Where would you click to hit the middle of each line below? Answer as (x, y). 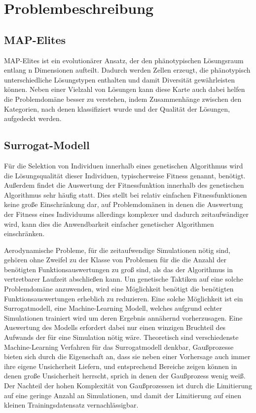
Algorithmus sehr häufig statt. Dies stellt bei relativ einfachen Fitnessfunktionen (126, 194)
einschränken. (24, 233)
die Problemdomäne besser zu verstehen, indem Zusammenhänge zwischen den (123, 99)
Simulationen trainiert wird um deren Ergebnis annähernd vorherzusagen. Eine (123, 317)
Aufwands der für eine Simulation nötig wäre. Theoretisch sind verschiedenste (121, 337)
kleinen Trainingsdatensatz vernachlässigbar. (71, 405)
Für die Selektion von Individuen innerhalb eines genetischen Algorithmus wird (124, 165)
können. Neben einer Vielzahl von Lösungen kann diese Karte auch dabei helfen (125, 89)
